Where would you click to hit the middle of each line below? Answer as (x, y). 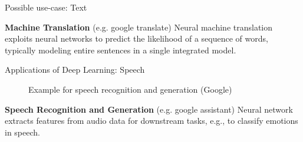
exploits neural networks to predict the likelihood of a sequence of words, (136, 38)
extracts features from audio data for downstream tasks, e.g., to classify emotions (151, 121)
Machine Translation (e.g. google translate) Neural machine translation (139, 27)
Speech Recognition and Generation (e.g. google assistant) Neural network (149, 109)
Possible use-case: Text (46, 7)
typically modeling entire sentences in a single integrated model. (121, 50)
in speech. (22, 132)
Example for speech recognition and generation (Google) (130, 89)
